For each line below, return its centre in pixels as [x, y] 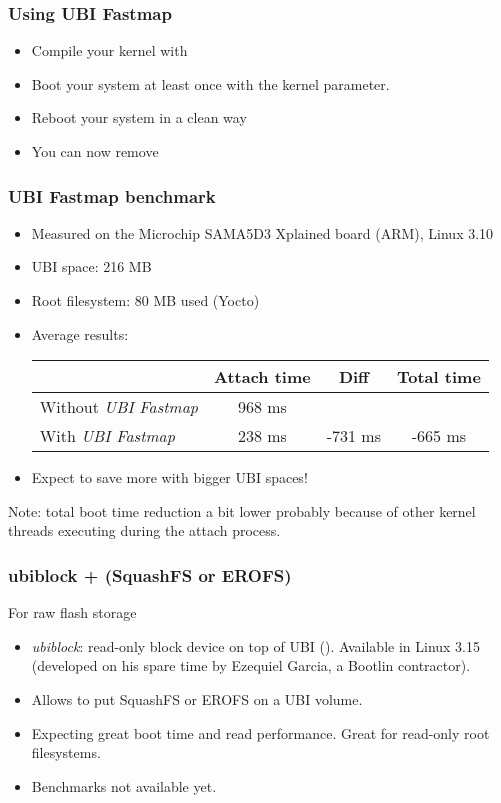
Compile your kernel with [109, 50]
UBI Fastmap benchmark [112, 195]
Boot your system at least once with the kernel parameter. [210, 83]
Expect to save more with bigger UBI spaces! [169, 477]
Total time [439, 377]
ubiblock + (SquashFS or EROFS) [150, 574]
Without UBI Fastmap [119, 407]
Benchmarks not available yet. [124, 785]
